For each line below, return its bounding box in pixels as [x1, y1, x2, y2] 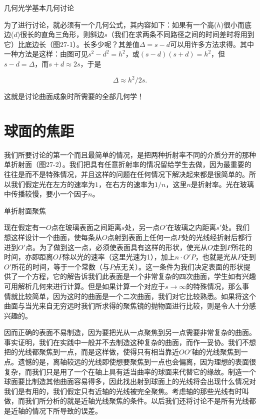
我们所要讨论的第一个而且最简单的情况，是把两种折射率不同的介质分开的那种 [4, 149, 256, 159]
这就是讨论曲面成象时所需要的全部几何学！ [4, 91, 144, 101]
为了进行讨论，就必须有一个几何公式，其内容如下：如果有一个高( [4, 19, 217, 29]
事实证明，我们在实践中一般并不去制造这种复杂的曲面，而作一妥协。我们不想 [4, 336, 256, 347]
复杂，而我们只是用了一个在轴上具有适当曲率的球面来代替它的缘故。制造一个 [4, 366, 256, 376]
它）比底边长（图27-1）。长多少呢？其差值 [4, 38, 139, 49]
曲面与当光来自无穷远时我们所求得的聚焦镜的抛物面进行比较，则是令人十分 [4, 300, 249, 311]
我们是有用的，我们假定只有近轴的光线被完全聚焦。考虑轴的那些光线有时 [4, 385, 242, 396]
